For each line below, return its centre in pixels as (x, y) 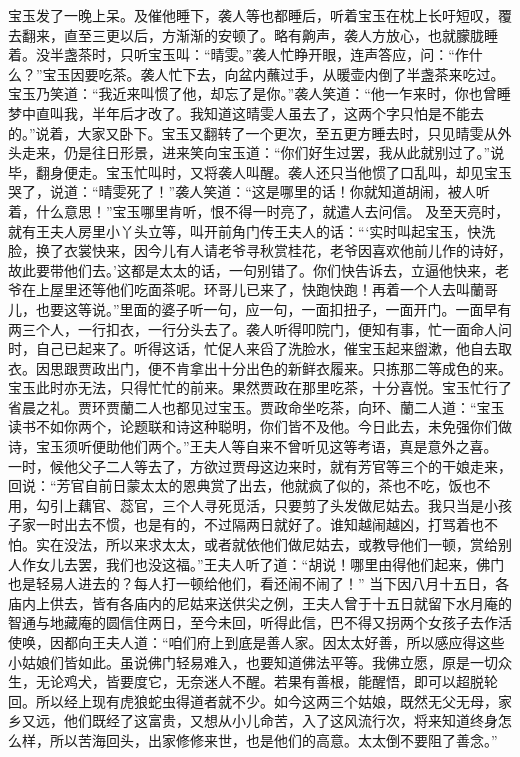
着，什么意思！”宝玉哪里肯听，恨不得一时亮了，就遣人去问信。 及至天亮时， (259, 210)
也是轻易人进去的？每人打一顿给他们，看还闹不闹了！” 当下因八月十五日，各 (259, 583)
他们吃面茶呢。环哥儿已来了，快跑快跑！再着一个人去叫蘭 (294, 289)
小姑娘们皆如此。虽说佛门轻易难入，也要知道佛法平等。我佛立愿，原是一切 (253, 661)
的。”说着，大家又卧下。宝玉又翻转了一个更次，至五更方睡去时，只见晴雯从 (253, 132)
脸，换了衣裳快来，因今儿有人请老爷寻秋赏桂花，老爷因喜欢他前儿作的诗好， (260, 250)
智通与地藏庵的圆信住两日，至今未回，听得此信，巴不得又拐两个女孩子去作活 (260, 622)
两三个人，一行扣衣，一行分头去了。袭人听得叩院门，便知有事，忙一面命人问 (260, 328)
